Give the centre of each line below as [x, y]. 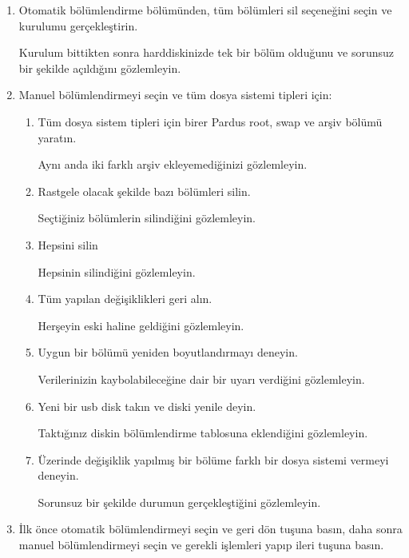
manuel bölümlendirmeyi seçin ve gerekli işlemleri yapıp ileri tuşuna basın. [201, 545]
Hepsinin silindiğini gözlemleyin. [117, 271]
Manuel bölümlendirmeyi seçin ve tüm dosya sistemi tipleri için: [175, 95]
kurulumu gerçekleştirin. [78, 25]
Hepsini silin [68, 244]
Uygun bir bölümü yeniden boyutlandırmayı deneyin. [168, 352]
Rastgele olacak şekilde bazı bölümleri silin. [144, 191]
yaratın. [57, 137]
